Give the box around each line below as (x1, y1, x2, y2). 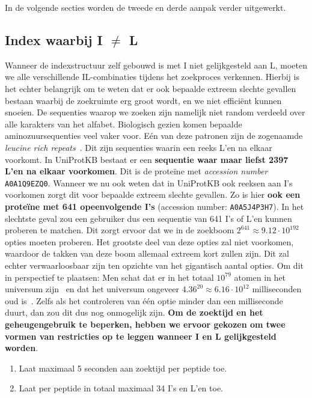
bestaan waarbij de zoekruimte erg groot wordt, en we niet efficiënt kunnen (5, 94, 282, 106)
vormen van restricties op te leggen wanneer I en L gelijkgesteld (5, 329, 277, 342)
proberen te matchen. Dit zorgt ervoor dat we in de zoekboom (5, 224, 234, 236)
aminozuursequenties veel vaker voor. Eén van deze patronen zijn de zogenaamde (5, 129, 303, 142)
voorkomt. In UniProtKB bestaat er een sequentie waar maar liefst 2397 (5, 153, 289, 165)
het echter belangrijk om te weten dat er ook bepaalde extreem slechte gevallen (5, 82, 296, 94)
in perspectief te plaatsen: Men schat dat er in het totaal (5, 271, 214, 283)
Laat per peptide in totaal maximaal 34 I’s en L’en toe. (19, 382, 224, 394)
